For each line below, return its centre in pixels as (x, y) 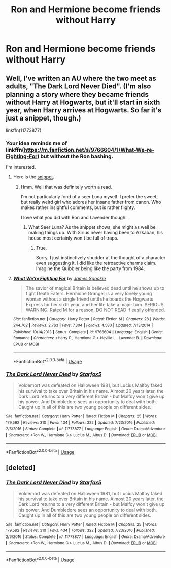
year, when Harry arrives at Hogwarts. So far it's (84, 110)
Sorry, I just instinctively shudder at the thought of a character (101, 258)
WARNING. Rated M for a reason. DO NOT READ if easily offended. (95, 310)
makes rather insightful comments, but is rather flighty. (78, 207)
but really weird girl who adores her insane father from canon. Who (91, 202)
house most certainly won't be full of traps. (73, 238)
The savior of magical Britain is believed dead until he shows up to (95, 288)
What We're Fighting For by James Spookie (59, 279)
